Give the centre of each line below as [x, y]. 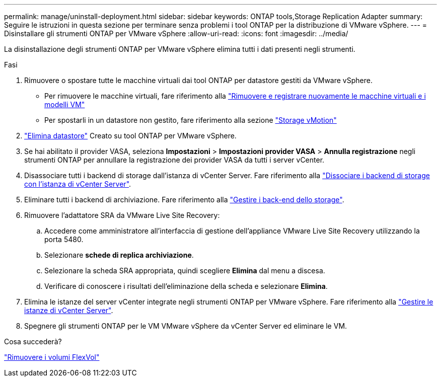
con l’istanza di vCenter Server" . [78, 184]
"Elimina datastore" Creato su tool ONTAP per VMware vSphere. [130, 136]
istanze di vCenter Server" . [69, 310]
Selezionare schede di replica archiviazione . [119, 255]
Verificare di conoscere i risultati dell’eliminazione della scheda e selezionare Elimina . [186, 286]
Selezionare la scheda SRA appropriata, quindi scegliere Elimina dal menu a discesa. [185, 271]
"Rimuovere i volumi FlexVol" [52, 357]
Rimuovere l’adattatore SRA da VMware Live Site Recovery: [122, 215]
